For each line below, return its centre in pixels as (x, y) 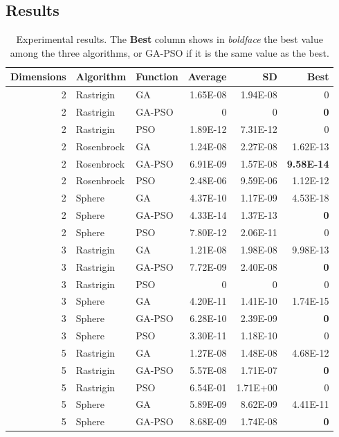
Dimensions (38, 77)
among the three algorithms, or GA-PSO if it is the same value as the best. (169, 52)
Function (157, 77)
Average (207, 77)
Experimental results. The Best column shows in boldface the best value (169, 39)
